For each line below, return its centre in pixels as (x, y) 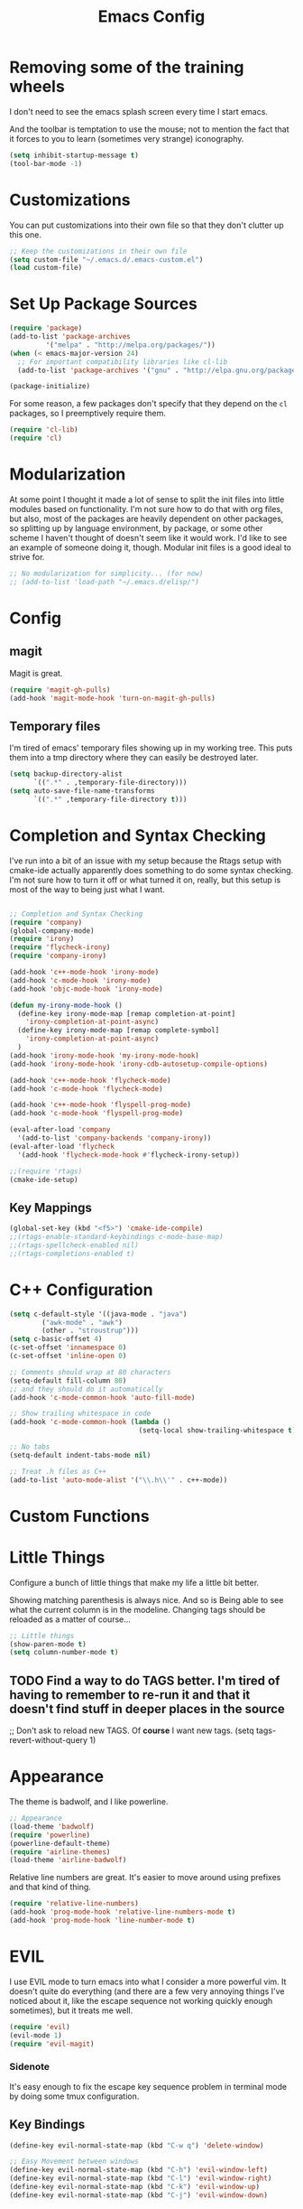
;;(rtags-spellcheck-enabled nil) (74, 1245)
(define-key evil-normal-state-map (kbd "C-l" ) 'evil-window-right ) (141, 2178)
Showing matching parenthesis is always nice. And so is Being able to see (147, 1599)
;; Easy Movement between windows (74, 2162)
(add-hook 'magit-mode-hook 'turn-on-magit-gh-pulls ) (113, 698)
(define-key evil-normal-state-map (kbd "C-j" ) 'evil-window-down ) (139, 2195)
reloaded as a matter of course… (70, 1619)
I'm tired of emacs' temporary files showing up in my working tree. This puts (151, 748)
